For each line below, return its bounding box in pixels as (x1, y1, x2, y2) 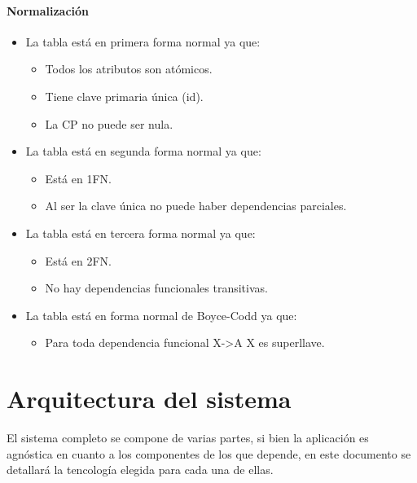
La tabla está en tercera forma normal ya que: (25, 224, 256, 241)
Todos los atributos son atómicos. (45, 60, 213, 77)
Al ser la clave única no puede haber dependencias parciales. (45, 197, 347, 214)
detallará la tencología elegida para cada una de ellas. (7, 461, 274, 478)
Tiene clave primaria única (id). (45, 87, 204, 104)
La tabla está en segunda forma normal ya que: (25, 143, 261, 160)
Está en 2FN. (45, 252, 112, 269)
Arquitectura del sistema (7, 382, 292, 415)
